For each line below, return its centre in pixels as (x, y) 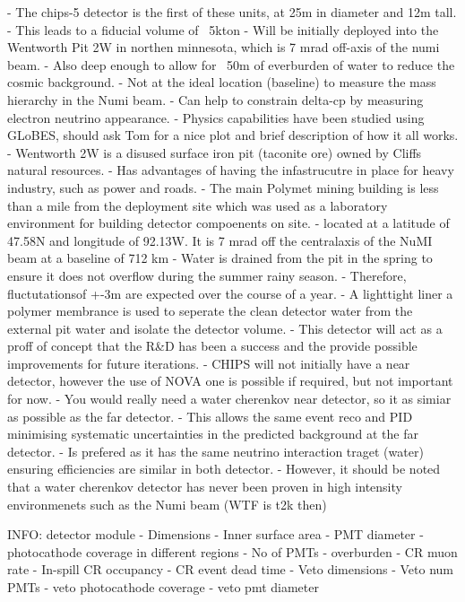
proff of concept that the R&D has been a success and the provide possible (212, 346)
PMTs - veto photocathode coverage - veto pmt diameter (163, 587)
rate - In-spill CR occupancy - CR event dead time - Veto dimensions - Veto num (230, 569)
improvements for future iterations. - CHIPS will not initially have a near (209, 363)
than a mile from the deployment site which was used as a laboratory (198, 205)
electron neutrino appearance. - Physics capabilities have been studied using (216, 117)
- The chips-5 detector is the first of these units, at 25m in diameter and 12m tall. (232, 12)
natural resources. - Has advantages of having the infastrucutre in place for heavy (231, 170)
